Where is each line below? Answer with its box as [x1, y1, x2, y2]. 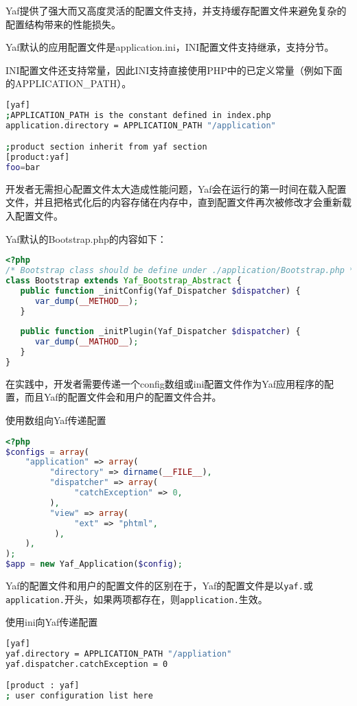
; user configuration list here [5, 691, 153, 701]
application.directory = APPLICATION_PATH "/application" [5, 120, 276, 130]
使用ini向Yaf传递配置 [5, 615, 98, 629]
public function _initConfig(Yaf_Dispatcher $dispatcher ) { [20, 285, 301, 296]
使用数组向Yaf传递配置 [5, 413, 106, 427]
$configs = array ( [5, 447, 89, 457]
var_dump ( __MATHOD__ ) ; [34, 337, 139, 347]
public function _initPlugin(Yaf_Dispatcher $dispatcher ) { [20, 327, 301, 337]
